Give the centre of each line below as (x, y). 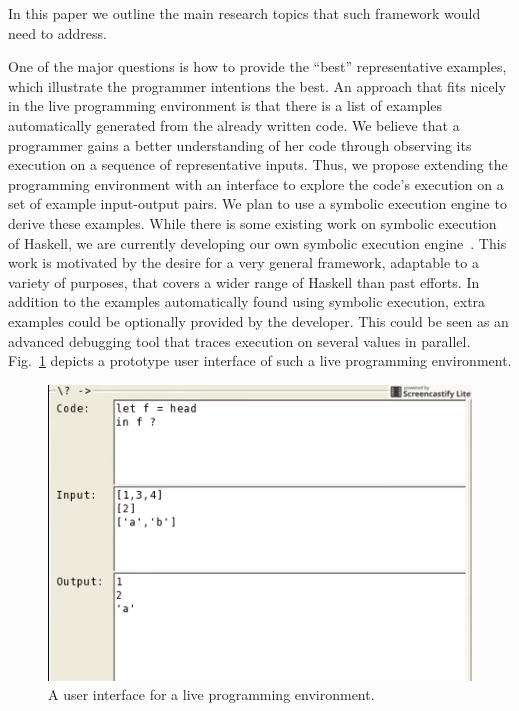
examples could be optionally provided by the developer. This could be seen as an (258, 320)
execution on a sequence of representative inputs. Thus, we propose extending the (258, 164)
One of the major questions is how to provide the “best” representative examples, (257, 66)
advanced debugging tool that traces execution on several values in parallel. (239, 340)
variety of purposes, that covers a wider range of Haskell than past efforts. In (244, 281)
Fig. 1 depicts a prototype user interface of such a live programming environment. (260, 360)
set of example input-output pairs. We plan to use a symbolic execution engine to (257, 203)
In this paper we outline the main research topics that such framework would (244, 13)
